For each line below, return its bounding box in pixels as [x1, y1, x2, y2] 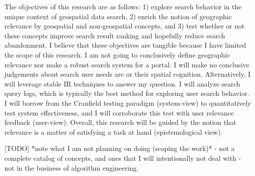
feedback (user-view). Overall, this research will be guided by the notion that [4, 117, 236, 127]
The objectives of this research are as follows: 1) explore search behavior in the [4, 1, 242, 11]
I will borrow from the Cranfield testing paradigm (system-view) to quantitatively [4, 97, 251, 108]
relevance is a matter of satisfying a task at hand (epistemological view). [4, 126, 223, 137]
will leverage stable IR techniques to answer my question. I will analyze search [4, 78, 240, 88]
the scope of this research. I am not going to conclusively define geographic [4, 49, 230, 59]
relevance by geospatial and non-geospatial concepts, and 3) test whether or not [4, 21, 245, 31]
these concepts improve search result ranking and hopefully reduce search [4, 30, 225, 40]
